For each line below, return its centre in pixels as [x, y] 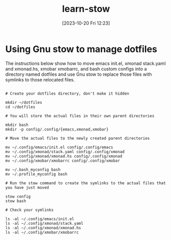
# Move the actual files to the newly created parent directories [78, 138]
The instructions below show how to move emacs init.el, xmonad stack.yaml [85, 63]
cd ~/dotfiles [20, 107]
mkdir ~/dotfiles [24, 102]
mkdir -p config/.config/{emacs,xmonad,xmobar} [57, 129]
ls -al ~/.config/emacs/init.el [40, 219]
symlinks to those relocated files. [40, 79]
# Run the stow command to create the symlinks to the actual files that [86, 183]
